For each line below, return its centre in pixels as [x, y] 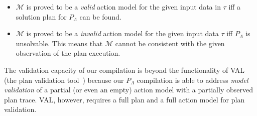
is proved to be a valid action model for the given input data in [123, 7]
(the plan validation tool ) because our [64, 80]
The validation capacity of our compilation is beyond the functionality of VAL [124, 70]
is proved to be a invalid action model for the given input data [122, 33]
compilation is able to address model [192, 80]
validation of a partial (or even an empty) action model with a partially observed [128, 90]
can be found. [100, 16]
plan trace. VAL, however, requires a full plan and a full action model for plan [124, 99]
